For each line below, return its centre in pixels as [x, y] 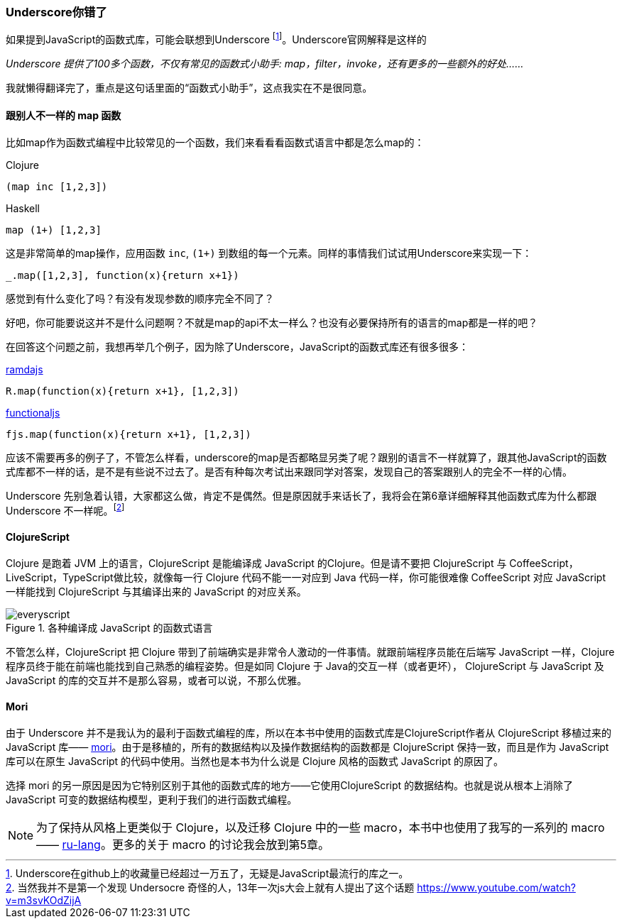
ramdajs [24, 370]
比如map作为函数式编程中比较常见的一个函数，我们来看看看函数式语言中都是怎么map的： [215, 143]
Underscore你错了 [56, 12]
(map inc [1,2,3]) [57, 187]
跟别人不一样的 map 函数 [64, 115]
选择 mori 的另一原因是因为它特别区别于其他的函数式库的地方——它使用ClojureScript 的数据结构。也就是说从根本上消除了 [290, 786]
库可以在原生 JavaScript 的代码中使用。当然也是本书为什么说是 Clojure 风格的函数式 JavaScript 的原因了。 [255, 761]
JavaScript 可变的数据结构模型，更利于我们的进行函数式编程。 [152, 800]
